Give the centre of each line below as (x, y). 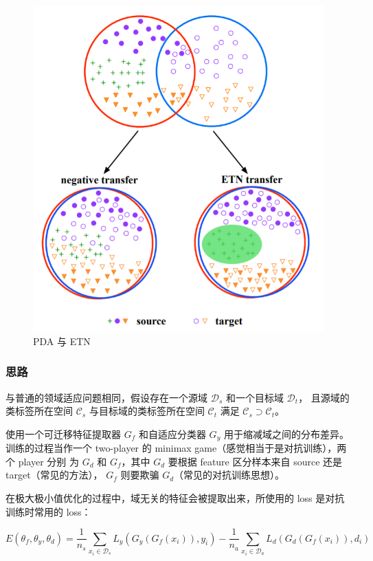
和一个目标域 (255, 397)
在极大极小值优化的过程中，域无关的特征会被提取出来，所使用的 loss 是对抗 (175, 497)
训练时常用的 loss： (48, 511)
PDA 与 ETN (62, 341)
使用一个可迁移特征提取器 (63, 433)
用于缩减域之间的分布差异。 (286, 433)
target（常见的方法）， (54, 475)
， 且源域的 (324, 397)
